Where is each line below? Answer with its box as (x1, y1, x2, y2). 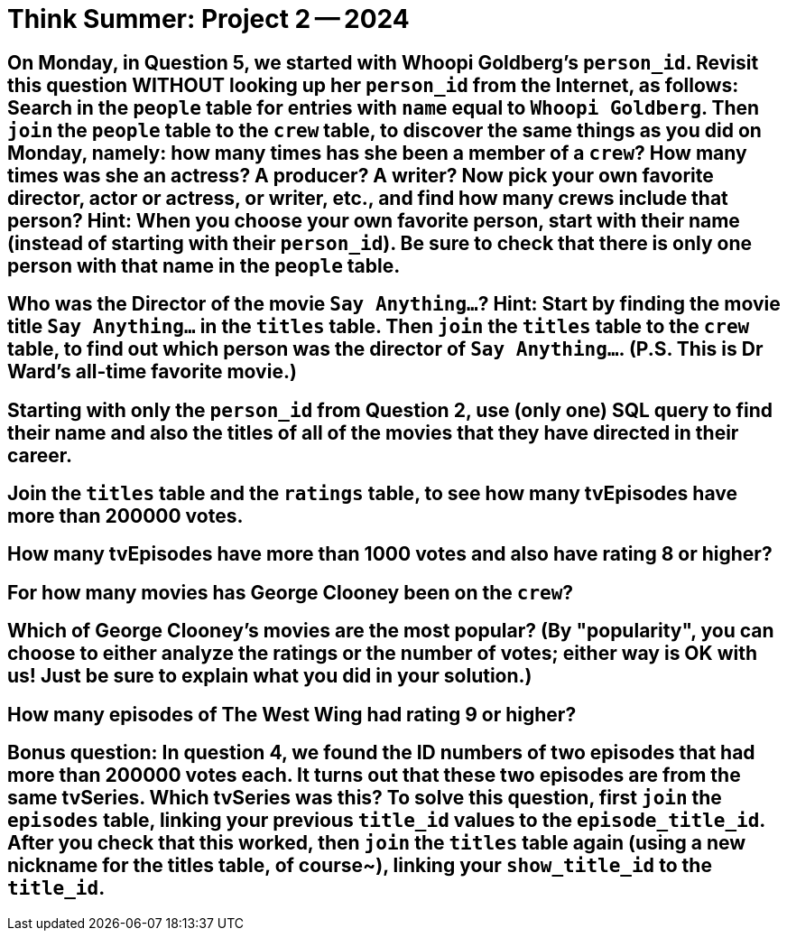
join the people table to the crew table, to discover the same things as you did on (7, 118, 762, 142)
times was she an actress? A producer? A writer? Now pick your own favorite (7, 163, 714, 187)
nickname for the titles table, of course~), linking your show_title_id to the (7, 854, 712, 878)
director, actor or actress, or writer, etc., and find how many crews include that (7, 186, 728, 209)
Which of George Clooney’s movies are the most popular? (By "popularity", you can (7, 619, 774, 643)
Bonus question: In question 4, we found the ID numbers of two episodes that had (7, 741, 755, 765)
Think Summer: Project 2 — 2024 (7, 4, 410, 34)
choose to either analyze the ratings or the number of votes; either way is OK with (7, 642, 757, 665)
